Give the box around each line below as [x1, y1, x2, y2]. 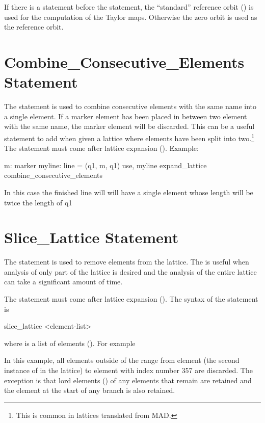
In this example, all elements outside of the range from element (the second [4, 355, 240, 365]
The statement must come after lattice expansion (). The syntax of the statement [4, 294, 258, 304]
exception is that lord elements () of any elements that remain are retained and [4, 375, 252, 385]
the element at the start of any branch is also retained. [4, 385, 175, 395]
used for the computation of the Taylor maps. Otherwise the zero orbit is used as [4, 11, 257, 22]
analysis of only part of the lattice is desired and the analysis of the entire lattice [4, 266, 257, 277]
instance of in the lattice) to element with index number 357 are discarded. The [4, 364, 253, 375]
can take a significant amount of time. [4, 276, 123, 287]
